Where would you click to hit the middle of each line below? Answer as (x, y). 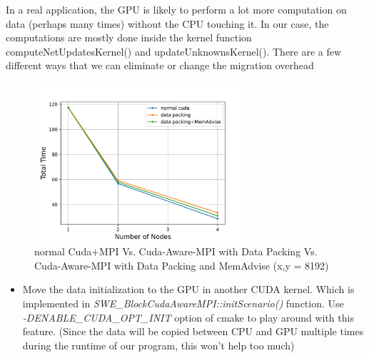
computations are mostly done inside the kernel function (129, 37)
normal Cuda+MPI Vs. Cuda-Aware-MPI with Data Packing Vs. (176, 251)
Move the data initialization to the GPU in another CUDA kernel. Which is (188, 289)
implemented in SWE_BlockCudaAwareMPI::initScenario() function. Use (183, 303)
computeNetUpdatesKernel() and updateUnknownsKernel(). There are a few (174, 51)
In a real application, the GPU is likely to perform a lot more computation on (176, 9)
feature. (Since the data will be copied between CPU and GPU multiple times (193, 331)
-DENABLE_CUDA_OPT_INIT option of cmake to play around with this (188, 317)
